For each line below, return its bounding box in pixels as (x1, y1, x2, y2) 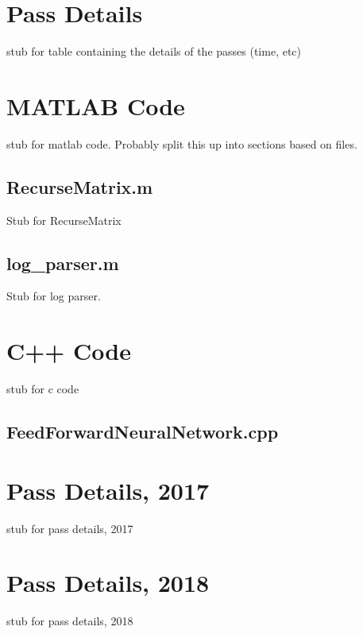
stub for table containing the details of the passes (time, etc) (6, 43, 302, 60)
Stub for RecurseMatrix (6, 211, 122, 228)
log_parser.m (6, 250, 119, 275)
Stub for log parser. (6, 288, 101, 304)
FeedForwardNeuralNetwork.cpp (6, 419, 279, 444)
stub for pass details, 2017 (6, 520, 133, 536)
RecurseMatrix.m (6, 174, 153, 199)
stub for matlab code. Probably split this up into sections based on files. (6, 135, 357, 152)
